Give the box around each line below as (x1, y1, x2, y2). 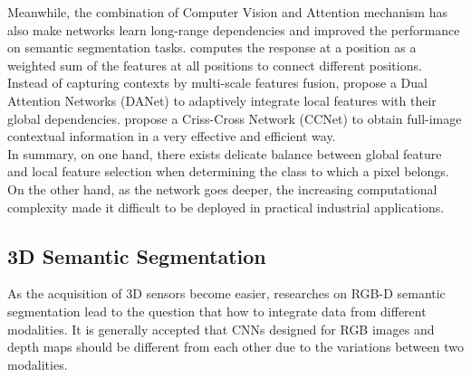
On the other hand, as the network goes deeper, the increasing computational (7, 179, 437, 198)
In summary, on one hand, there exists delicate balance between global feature (7, 144, 442, 163)
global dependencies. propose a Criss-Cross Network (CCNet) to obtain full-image (7, 108, 462, 127)
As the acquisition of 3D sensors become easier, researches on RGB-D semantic (7, 284, 446, 303)
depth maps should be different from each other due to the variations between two (7, 337, 464, 356)
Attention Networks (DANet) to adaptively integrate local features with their (7, 90, 437, 109)
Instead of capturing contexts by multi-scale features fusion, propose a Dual (7, 73, 428, 92)
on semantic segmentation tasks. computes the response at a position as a (7, 38, 417, 57)
